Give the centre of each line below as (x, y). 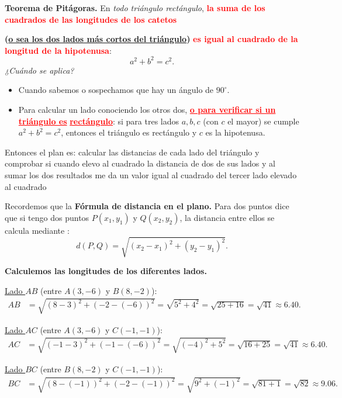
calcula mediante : (37, 230)
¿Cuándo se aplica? (39, 70)
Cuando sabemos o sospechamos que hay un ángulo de (116, 90)
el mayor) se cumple (263, 121)
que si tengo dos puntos (47, 217)
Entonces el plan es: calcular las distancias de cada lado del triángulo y (132, 152)
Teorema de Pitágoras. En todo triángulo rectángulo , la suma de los (135, 8)
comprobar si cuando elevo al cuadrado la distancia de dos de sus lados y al (140, 163)
